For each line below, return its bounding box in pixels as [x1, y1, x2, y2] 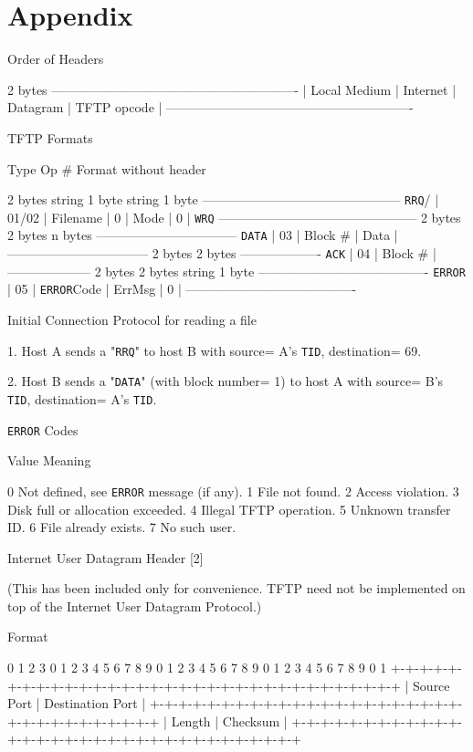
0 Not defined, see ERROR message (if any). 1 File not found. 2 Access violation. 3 [7, 481, 459, 500]
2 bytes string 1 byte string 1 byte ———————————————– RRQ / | [7, 190, 439, 209]
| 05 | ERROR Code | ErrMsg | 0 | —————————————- [7, 279, 357, 298]
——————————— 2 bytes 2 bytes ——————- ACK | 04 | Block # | [7, 244, 436, 263]
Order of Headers [7, 49, 104, 68]
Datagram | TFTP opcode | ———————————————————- [7, 98, 414, 117]
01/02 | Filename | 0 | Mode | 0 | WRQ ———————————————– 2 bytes [7, 207, 461, 226]
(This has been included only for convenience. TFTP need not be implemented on [7, 579, 466, 598]
